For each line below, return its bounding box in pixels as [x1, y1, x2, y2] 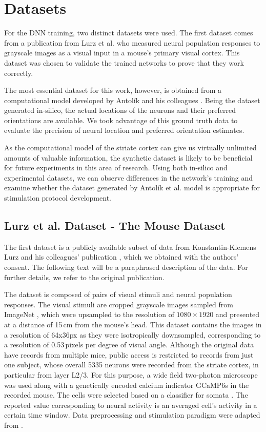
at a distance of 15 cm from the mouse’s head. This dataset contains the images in [4, 319, 262, 329]
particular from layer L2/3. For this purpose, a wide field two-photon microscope [4, 369, 258, 380]
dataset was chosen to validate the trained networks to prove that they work [4, 57, 244, 68]
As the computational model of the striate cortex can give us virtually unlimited [4, 142, 257, 153]
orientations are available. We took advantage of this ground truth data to [4, 114, 238, 125]
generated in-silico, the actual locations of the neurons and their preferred [4, 105, 236, 115]
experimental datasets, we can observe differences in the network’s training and [4, 172, 253, 183]
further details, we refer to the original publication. [4, 271, 165, 282]
